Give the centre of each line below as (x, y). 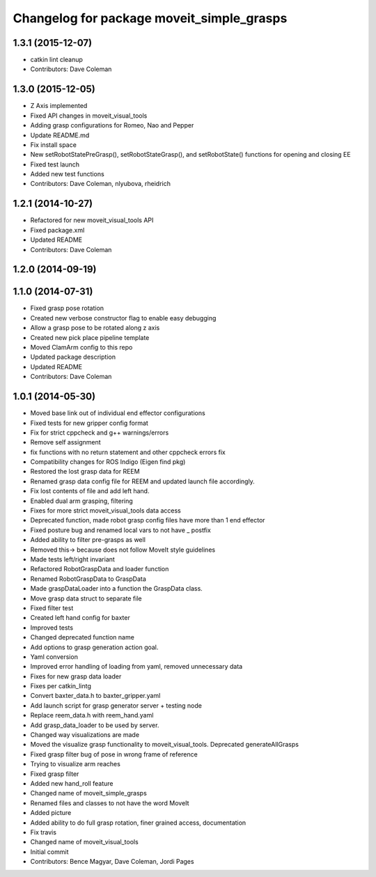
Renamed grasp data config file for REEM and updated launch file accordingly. (143, 481)
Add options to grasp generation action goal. (94, 647)
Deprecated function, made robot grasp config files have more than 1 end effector (148, 520)
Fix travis (44, 832)
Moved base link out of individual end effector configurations (118, 413)
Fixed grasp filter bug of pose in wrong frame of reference (114, 754)
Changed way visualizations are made (85, 735)
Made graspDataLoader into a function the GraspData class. (117, 589)
